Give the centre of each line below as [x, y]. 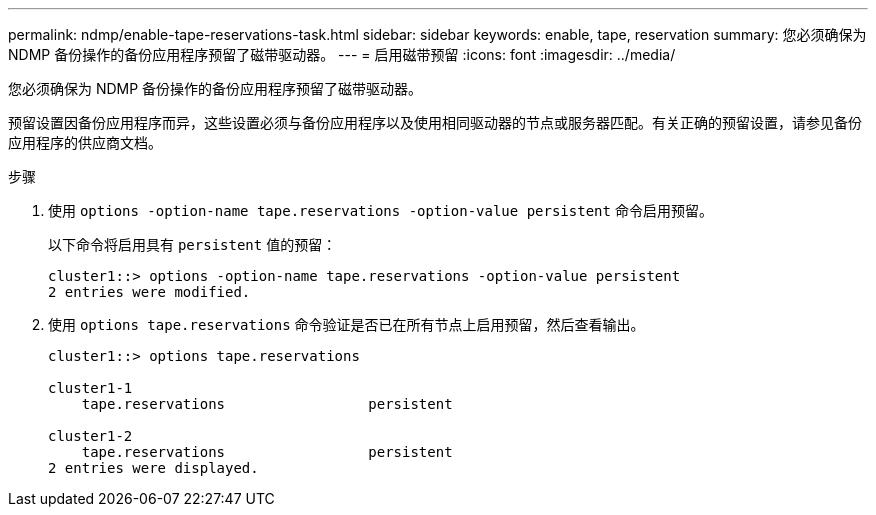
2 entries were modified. [149, 292]
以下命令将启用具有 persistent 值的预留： [192, 244]
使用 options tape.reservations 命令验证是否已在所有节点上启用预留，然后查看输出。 [346, 324]
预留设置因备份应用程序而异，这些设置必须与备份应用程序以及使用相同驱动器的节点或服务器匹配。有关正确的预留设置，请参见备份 [435, 122]
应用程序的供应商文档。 [85, 142]
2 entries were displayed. [153, 468]
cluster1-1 [90, 388]
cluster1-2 [90, 436]
